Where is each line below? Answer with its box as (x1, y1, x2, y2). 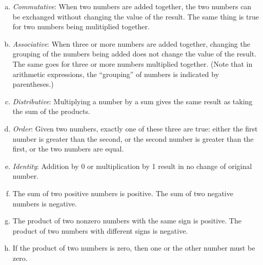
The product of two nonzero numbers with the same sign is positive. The (12, 215, 241, 226)
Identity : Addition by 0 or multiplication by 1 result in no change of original (12, 160, 252, 171)
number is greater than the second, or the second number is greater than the (12, 133, 254, 144)
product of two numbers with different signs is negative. (12, 225, 188, 236)
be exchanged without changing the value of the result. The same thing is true (12, 11, 259, 22)
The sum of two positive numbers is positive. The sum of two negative (12, 187, 233, 198)
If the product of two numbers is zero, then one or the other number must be (12, 242, 255, 253)
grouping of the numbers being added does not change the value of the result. (12, 48, 256, 59)
